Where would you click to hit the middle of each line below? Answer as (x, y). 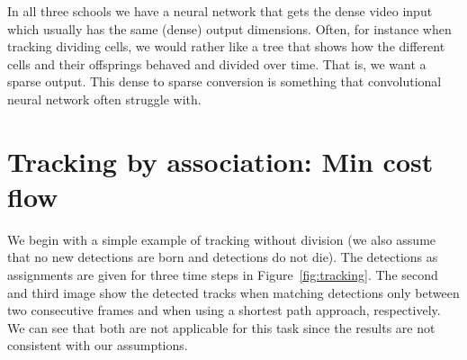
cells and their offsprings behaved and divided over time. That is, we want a (217, 63)
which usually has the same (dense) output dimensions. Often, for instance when (229, 28)
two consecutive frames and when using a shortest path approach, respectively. (224, 310)
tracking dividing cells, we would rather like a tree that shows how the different (226, 46)
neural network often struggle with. (104, 99)
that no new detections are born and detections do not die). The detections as (223, 257)
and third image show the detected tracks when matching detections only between (233, 292)
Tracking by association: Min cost (220, 161)
